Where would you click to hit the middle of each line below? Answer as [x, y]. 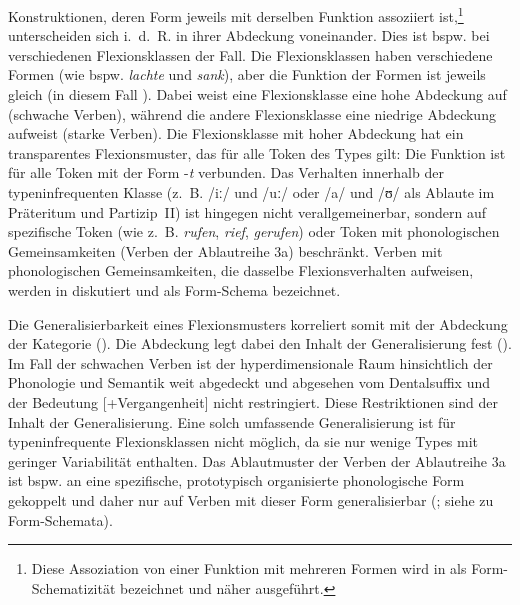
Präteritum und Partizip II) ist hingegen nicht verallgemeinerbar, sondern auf [247, 211]
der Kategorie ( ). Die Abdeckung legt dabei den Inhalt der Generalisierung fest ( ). [260, 343]
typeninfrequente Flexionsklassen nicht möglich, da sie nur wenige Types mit [243, 441]
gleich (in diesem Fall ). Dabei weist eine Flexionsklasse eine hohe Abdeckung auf [257, 94]
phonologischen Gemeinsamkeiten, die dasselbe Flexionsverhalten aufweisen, [241, 270]
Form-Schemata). [60, 519]
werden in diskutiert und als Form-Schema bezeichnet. [174, 289]
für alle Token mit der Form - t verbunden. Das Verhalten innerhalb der [226, 172]
